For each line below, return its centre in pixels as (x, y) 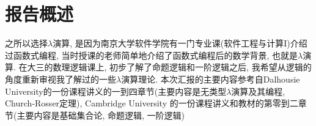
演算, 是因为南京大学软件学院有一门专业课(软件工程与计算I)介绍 (180, 43)
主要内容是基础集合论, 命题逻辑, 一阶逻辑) (101, 115)
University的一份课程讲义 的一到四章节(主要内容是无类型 (116, 91)
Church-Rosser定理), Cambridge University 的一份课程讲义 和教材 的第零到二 (152, 103)
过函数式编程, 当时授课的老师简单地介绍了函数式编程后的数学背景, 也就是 (152, 55)
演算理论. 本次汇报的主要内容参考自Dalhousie (211, 79)
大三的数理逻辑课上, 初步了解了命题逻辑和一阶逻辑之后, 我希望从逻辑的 (169, 67)
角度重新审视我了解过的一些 (61, 79)
